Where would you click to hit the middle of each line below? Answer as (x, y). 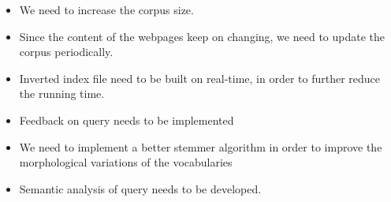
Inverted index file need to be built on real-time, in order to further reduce (200, 78)
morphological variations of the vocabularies (126, 162)
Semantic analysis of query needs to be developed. (140, 188)
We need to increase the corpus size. (106, 9)
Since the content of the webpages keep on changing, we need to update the (202, 36)
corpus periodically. (66, 52)
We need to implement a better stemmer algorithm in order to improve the (201, 146)
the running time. (62, 94)
